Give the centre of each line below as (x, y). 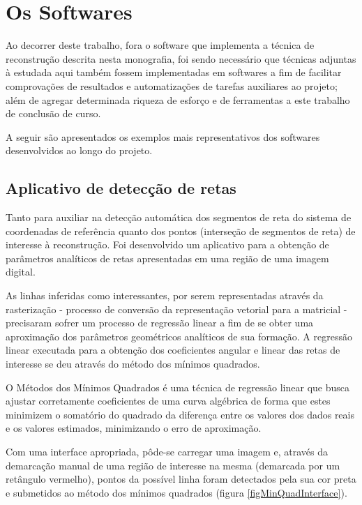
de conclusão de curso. (53, 113)
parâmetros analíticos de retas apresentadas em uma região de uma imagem (167, 258)
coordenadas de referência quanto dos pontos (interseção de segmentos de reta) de (181, 231)
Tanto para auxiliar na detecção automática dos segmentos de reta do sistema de (179, 217)
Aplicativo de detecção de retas (121, 188)
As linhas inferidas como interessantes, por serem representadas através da (165, 295)
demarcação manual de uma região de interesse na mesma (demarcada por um (173, 465)
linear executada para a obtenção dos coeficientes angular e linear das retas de (173, 350)
